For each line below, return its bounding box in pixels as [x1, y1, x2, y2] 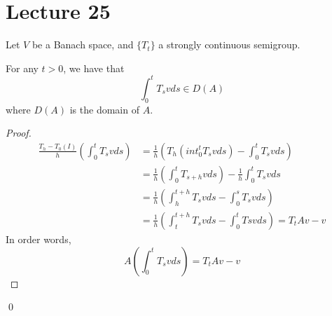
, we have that [63, 60, 125, 75]
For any [6, 60, 39, 75]
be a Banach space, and [32, 37, 134, 52]
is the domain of [69, 102, 139, 116]
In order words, [6, 231, 71, 246]
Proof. [6, 125, 32, 140]
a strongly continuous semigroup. [158, 37, 300, 52]
